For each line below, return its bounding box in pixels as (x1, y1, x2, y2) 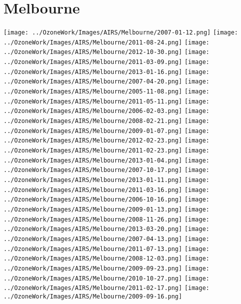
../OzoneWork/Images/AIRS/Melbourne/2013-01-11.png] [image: (3, 176, 210, 183)
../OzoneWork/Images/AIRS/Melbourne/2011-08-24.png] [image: (3, 38, 210, 46)
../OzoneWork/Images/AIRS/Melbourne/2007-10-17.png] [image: (3, 166, 210, 174)
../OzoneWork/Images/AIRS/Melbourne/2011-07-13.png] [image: (3, 245, 210, 252)
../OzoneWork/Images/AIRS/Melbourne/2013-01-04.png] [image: (3, 156, 210, 164)
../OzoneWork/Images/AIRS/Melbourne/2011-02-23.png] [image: (3, 147, 210, 154)
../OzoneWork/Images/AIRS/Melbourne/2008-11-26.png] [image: (3, 215, 210, 223)
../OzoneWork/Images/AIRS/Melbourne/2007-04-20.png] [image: (3, 78, 210, 85)
